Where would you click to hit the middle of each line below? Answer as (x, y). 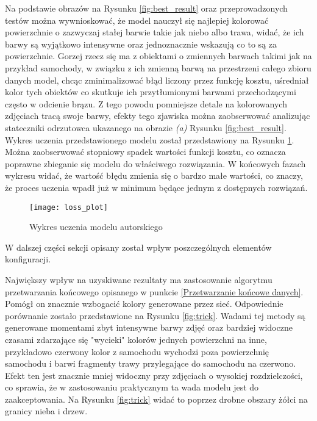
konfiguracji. (28, 259)
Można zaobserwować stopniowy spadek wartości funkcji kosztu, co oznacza (145, 152)
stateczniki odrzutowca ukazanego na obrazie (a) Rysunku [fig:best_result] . (146, 127)
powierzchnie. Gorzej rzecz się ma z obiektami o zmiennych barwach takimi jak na (158, 56)
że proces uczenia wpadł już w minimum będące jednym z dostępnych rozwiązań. (156, 187)
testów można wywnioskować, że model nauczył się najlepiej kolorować (137, 20)
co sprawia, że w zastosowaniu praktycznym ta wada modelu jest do (132, 387)
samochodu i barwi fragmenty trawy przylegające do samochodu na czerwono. (151, 363)
